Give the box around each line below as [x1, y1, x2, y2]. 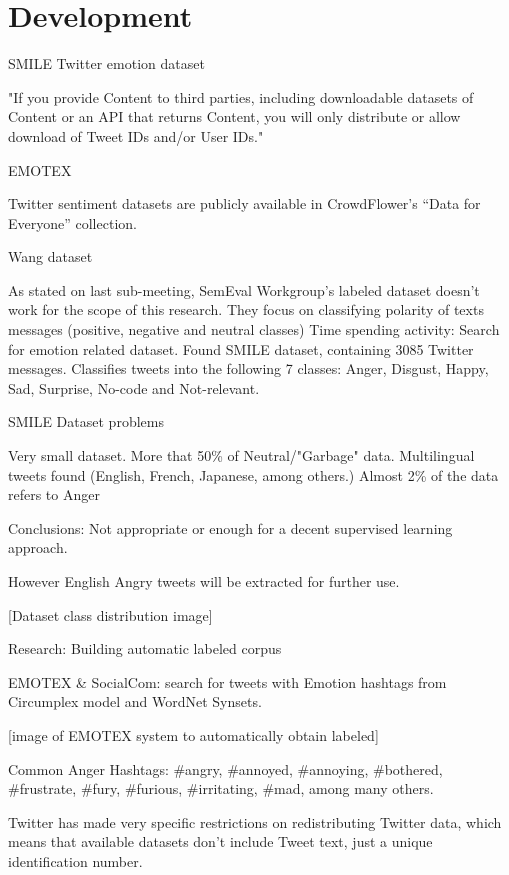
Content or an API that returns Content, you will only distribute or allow [8, 106, 461, 127]
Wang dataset [8, 246, 93, 267]
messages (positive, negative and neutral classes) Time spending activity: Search [8, 319, 500, 340]
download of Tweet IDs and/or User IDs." [8, 125, 264, 146]
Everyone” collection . [8, 212, 137, 233]
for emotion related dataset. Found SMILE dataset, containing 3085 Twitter [8, 338, 474, 359]
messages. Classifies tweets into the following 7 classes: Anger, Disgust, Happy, [8, 358, 489, 379]
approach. [8, 537, 68, 558]
